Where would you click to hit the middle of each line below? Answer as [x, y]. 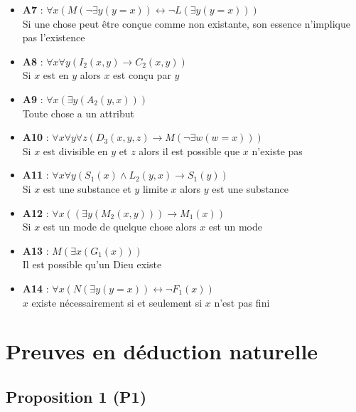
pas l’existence [54, 37]
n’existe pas [277, 150]
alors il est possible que [189, 150]
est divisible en [75, 150]
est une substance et [87, 188]
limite [155, 188]
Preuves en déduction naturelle [162, 351]
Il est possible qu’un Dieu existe [92, 264]
